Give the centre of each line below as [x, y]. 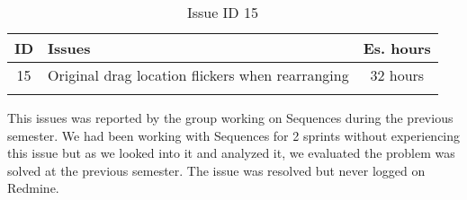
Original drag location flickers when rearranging [198, 75]
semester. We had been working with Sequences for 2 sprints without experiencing [234, 135]
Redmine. [33, 188]
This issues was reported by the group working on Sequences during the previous [230, 117]
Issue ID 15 [222, 12]
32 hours [397, 75]
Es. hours [397, 48]
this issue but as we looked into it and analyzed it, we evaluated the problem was [231, 153]
